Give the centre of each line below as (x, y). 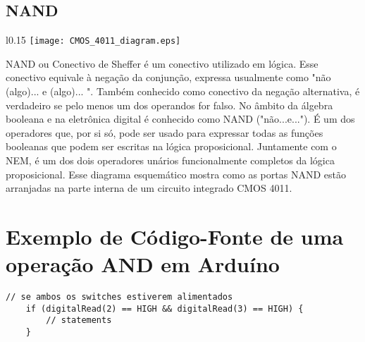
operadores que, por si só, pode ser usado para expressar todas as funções (165, 132)
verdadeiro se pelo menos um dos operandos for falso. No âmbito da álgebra (169, 105)
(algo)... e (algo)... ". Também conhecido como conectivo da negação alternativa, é (183, 91)
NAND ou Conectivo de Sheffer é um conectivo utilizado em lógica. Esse (162, 63)
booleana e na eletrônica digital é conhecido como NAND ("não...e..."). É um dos (180, 119)
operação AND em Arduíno (143, 264)
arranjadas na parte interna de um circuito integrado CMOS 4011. (149, 188)
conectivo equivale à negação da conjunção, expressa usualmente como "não (168, 77)
